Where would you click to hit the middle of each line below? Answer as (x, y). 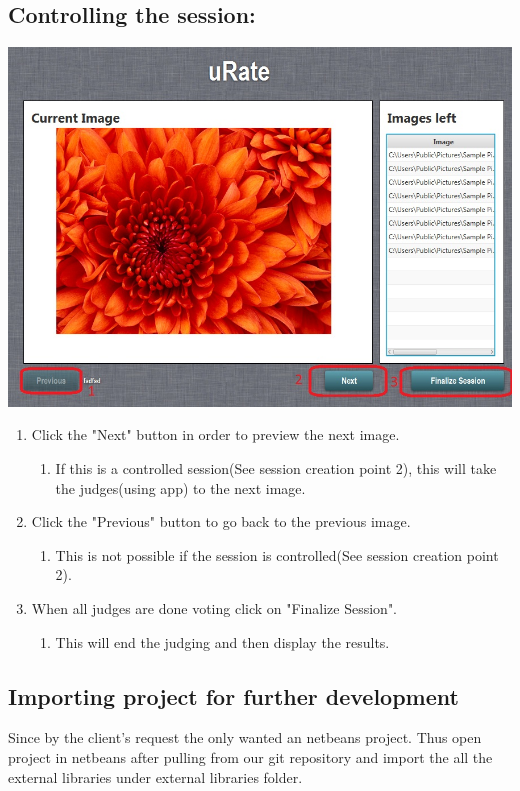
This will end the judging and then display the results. (222, 641)
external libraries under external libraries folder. (155, 776)
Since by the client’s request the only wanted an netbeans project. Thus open (245, 737)
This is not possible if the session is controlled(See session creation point (277, 554)
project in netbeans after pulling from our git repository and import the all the (250, 757)
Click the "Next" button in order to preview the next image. (215, 434)
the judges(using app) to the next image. (180, 487)
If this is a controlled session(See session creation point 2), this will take (276, 468)
